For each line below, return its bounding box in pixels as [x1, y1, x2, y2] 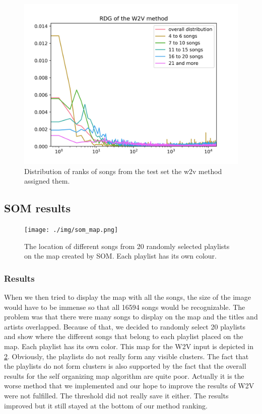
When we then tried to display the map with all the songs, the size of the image [4, 292, 251, 302]
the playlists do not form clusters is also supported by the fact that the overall [4, 361, 246, 371]
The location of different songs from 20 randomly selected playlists [24, 240, 230, 251]
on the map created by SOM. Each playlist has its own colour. [24, 251, 217, 261]
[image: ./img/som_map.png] [24, 226, 118, 233]
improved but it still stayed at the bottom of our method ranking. [4, 400, 208, 410]
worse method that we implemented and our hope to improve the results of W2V [4, 380, 254, 391]
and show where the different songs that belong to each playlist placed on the [4, 331, 243, 342]
